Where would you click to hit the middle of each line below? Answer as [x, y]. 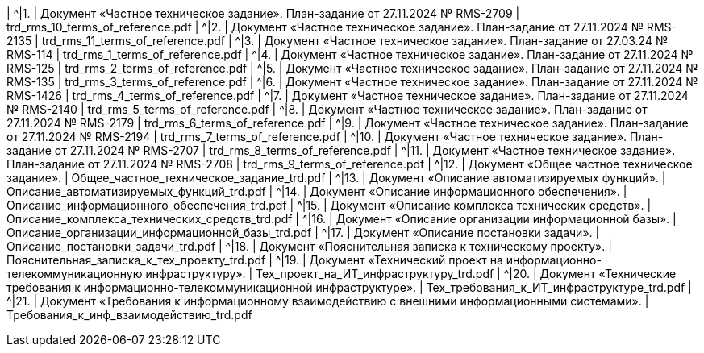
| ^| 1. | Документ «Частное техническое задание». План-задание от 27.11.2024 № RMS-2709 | [263, 13]
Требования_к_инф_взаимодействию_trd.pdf [129, 315]
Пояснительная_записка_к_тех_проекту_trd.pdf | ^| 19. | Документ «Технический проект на [255, 260]
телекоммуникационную [75, 274]
